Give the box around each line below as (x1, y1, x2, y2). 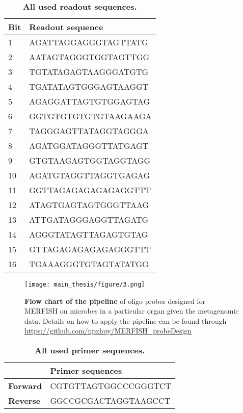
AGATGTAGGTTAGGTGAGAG (29, 169, 150, 181)
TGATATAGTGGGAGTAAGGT (29, 81, 149, 92)
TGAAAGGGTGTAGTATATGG (29, 258, 149, 270)
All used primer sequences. (34, 344, 145, 356)
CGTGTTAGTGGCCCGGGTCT (50, 380, 172, 392)
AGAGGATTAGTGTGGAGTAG (29, 95, 150, 107)
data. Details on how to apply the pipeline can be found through (24, 315, 227, 326)
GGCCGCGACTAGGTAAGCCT (50, 395, 171, 407)
